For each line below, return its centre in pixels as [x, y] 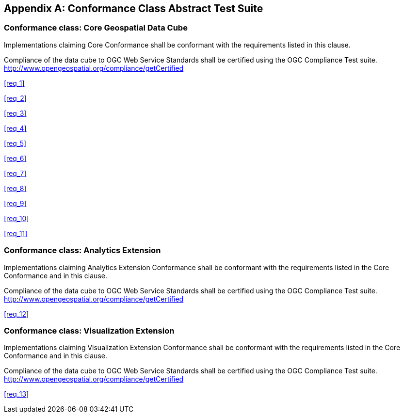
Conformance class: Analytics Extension [82, 250]
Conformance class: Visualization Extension [89, 330]
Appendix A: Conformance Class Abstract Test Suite [134, 8]
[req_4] [15, 128]
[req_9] [15, 203]
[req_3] [15, 113]
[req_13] [16, 394]
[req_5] [15, 143]
